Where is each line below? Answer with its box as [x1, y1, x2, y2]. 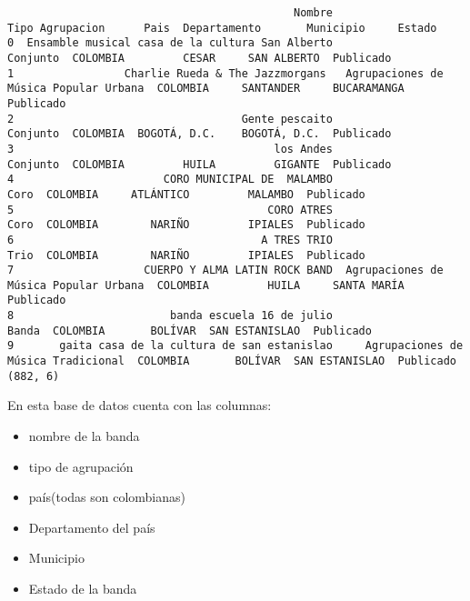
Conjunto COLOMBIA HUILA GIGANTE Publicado [7, 157, 392, 171]
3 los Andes [7, 142, 333, 155]
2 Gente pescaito [7, 112, 333, 125]
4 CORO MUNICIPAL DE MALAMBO [7, 173, 333, 186]
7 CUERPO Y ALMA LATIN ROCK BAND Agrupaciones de [7, 264, 444, 277]
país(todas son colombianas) [28, 487, 185, 506]
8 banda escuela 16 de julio [7, 309, 333, 323]
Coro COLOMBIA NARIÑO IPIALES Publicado [7, 218, 365, 232]
